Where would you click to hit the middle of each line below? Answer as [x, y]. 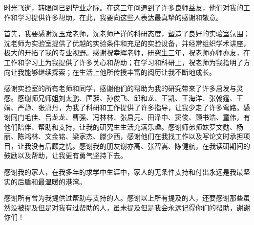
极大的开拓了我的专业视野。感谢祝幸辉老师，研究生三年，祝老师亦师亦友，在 [127, 53]
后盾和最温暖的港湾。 [52, 181]
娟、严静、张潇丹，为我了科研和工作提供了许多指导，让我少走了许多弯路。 [124, 107]
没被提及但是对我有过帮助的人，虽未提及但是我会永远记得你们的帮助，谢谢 [130, 207]
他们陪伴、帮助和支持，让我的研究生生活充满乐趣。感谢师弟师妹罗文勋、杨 [124, 126]
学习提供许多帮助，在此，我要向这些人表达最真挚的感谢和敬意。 [120, 17]
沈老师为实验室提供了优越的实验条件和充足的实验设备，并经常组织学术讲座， [127, 43]
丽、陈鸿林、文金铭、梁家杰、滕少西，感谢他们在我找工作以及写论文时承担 [124, 136]
